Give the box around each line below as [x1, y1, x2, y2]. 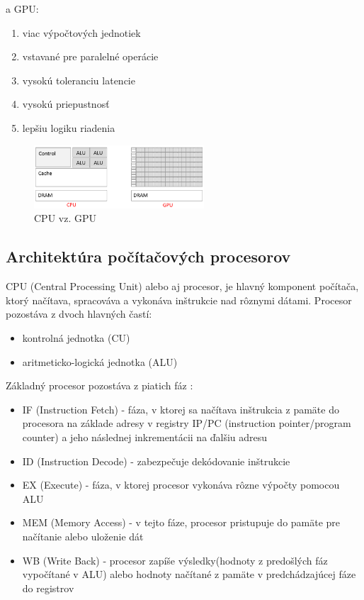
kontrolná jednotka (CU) [22, 330, 130, 345]
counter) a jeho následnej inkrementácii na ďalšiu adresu [22, 430, 268, 445]
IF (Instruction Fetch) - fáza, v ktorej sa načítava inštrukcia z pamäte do [22, 401, 339, 416]
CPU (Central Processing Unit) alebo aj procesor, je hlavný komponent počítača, [6, 279, 359, 294]
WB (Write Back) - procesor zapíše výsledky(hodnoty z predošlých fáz [22, 552, 328, 567]
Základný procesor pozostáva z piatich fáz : [6, 378, 193, 393]
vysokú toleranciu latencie [22, 72, 135, 87]
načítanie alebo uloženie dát [22, 528, 144, 543]
